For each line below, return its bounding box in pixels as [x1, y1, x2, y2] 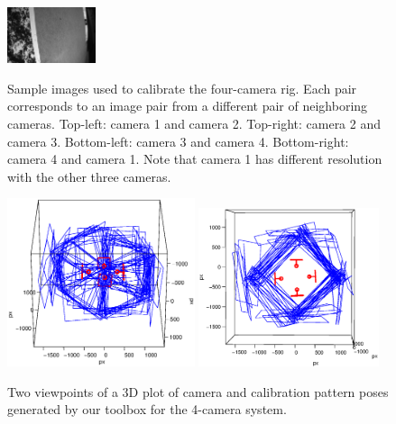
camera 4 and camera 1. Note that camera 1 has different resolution [7, 149, 382, 168]
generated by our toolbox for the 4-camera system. [7, 400, 287, 419]
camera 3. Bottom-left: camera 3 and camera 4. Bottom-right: [7, 131, 349, 150]
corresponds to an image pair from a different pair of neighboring [7, 96, 368, 115]
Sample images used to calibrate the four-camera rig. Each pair [7, 78, 357, 97]
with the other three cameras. [7, 167, 171, 185]
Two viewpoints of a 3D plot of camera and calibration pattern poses [7, 382, 389, 401]
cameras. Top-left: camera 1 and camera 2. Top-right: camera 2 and [7, 114, 382, 133]
